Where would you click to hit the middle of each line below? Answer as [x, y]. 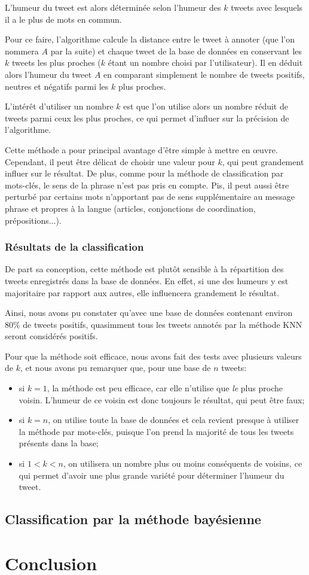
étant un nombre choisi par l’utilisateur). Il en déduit [205, 63]
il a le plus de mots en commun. [63, 19]
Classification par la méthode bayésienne [133, 519]
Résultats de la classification [74, 247]
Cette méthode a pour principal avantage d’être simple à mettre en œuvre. [141, 149]
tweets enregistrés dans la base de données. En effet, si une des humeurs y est [147, 280]
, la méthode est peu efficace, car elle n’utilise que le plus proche [165, 388]
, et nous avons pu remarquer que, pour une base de [115, 368]
